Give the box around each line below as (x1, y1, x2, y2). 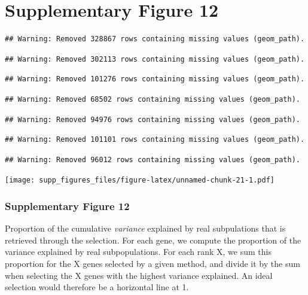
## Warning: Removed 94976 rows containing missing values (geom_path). (5, 115, 300, 124)
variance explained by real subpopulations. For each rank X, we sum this (5, 245, 272, 258)
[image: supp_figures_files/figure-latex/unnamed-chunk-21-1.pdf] (5, 176, 275, 185)
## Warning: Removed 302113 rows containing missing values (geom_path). (5, 54, 305, 63)
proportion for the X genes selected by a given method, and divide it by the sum (5, 257, 300, 269)
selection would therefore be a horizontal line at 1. (5, 281, 189, 293)
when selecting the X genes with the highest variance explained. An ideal (5, 269, 273, 281)
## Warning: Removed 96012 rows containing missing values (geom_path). (5, 155, 300, 164)
